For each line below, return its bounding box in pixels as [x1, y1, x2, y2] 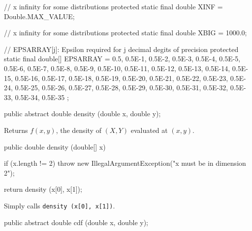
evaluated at [130, 125, 168, 135]
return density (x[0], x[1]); [4, 184, 82, 194]
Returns [4, 125, 28, 135]
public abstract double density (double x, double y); [4, 108, 161, 119]
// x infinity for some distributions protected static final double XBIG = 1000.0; [4, 27, 247, 38]
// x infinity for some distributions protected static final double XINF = [4, 1, 223, 11]
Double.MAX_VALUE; [4, 11, 75, 21]
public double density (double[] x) [4, 141, 106, 152]
